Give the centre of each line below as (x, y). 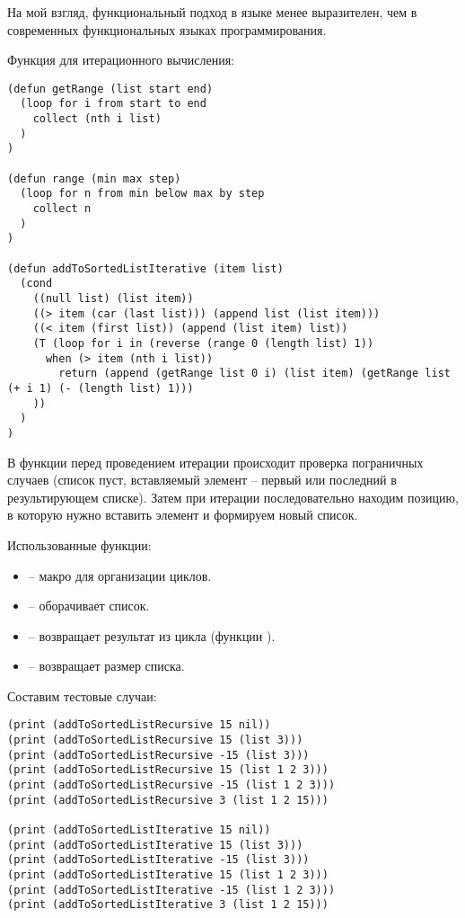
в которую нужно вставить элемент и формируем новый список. (183, 515)
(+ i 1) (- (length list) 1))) (101, 388)
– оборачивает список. (89, 606)
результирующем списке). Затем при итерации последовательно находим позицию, (233, 497)
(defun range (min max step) (94, 178)
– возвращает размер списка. (106, 666)
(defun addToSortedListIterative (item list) (145, 268)
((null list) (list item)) (113, 298)
